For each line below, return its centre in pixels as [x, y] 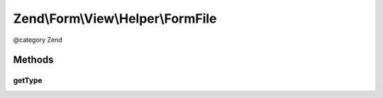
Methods [33, 60]
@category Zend [38, 40]
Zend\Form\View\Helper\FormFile [115, 18]
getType [28, 80]
